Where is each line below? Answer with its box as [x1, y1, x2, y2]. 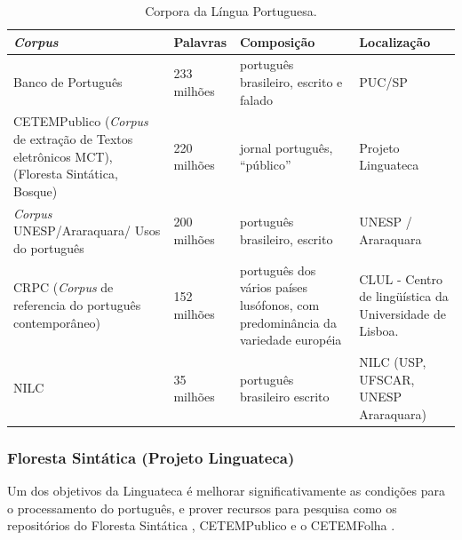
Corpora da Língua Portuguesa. [145, 2, 317, 20]
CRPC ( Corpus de [13, 278, 114, 297]
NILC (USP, [359, 352, 426, 370]
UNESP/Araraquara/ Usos [13, 221, 161, 240]
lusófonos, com [239, 295, 320, 314]
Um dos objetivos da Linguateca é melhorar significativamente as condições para [7, 481, 445, 500]
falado [239, 90, 273, 108]
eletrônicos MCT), [13, 147, 113, 165]
